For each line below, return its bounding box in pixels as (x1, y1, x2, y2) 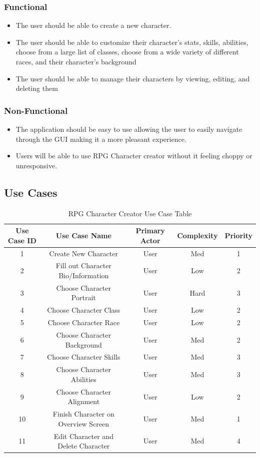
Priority (224, 230, 252, 240)
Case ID (7, 235, 36, 245)
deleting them (15, 83, 58, 93)
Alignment (67, 396, 100, 407)
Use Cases (4, 184, 57, 200)
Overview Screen (58, 418, 109, 429)
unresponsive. (15, 160, 57, 170)
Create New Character (49, 248, 118, 258)
